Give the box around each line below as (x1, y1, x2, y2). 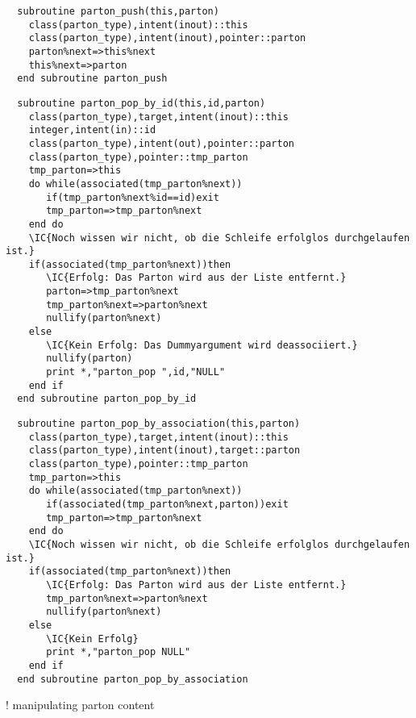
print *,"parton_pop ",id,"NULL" (46, 366, 226, 378)
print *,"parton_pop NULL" (46, 646, 191, 658)
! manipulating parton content (6, 696, 155, 713)
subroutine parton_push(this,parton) (17, 6, 219, 17)
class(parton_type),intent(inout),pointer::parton (28, 32, 306, 44)
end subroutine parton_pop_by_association (17, 673, 248, 685)
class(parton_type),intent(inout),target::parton (28, 445, 301, 457)
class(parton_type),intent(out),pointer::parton (28, 137, 294, 149)
